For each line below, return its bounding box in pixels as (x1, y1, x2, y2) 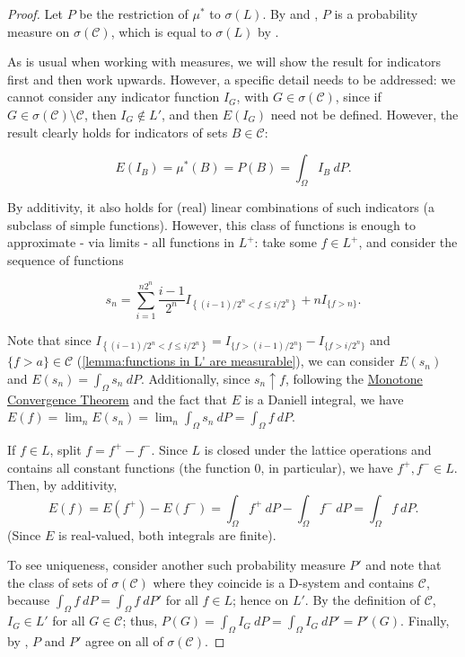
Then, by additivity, (7, 475, 118, 494)
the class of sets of (7, 573, 108, 591)
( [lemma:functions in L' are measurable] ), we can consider (76, 351, 395, 370)
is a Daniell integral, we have (244, 389, 404, 408)
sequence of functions (7, 250, 124, 269)
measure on (7, 22, 70, 40)
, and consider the (358, 233, 458, 252)
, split (49, 439, 82, 458)
